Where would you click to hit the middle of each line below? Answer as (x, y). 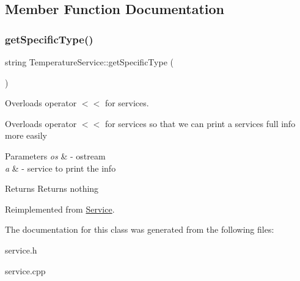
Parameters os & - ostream (55, 155)
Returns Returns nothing (52, 188)
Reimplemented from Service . (60, 209)
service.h (21, 250)
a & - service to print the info (60, 168)
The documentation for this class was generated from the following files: (140, 229)
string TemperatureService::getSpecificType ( (89, 62)
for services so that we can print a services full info (200, 123)
